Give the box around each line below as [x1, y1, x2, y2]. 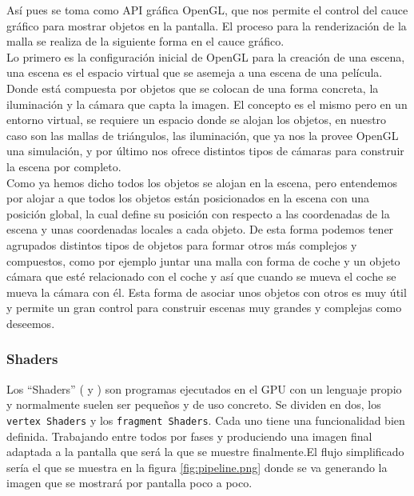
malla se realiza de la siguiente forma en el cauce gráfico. [6, 33, 285, 50]
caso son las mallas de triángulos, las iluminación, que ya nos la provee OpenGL [6, 126, 399, 143]
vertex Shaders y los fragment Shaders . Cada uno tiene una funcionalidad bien [6, 411, 405, 428]
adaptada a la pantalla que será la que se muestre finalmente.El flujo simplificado [6, 443, 404, 460]
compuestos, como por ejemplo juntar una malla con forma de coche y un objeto [6, 252, 400, 269]
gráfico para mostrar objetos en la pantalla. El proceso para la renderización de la [6, 17, 407, 34]
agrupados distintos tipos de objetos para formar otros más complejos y [6, 236, 357, 253]
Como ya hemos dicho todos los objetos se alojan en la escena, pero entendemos [6, 174, 397, 190]
